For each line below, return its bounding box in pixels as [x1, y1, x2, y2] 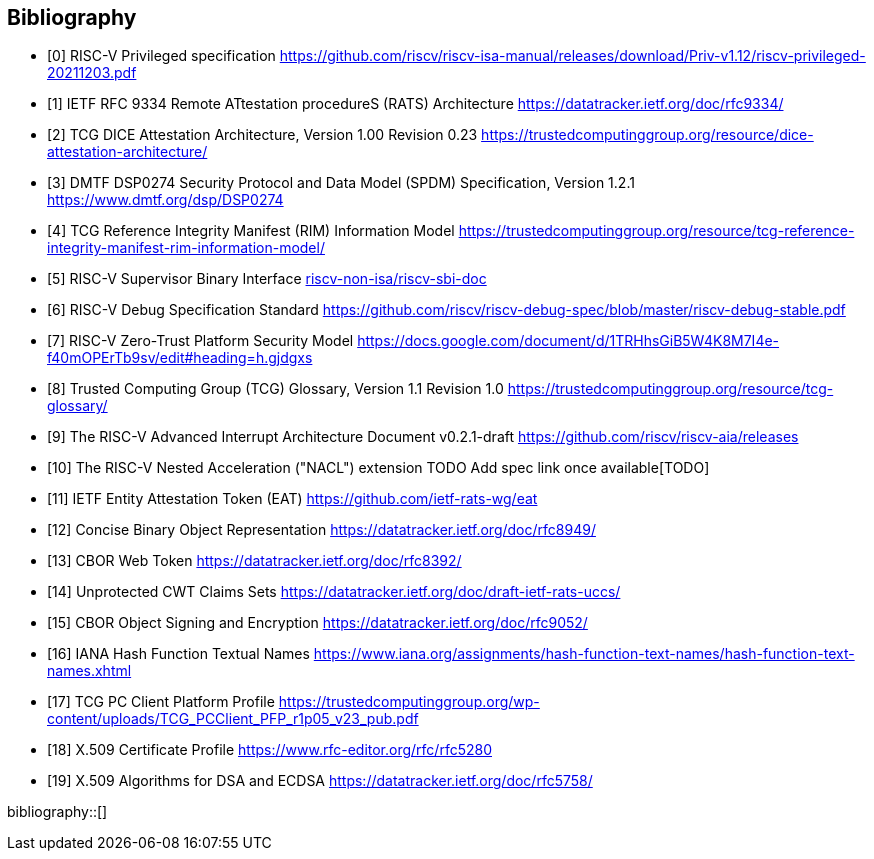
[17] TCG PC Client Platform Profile [47, 693, 275, 711]
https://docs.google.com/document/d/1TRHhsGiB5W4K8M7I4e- [357, 332, 780, 350]
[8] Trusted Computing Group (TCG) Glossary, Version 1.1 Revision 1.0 [47, 380, 504, 398]
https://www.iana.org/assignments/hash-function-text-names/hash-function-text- [313, 645, 855, 663]
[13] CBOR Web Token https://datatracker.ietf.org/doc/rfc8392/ [47, 552, 462, 570]
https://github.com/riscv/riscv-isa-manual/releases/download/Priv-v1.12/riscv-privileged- [279, 47, 866, 65]
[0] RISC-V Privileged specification [47, 47, 276, 65]
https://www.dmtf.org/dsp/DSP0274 [47, 191, 284, 209]
